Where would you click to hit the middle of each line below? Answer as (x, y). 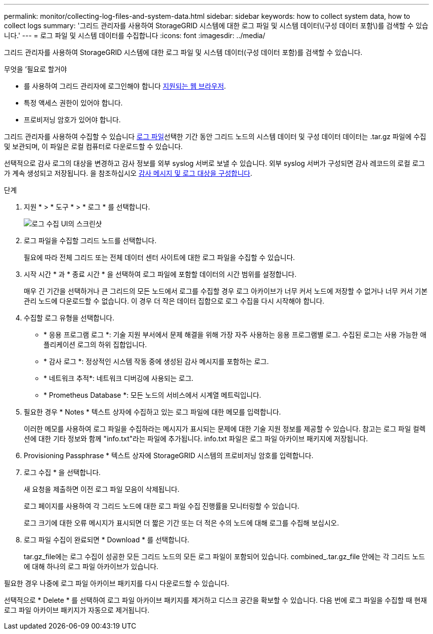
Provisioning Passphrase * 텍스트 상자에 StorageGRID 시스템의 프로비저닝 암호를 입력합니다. (169, 455)
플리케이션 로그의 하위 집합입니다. (95, 344)
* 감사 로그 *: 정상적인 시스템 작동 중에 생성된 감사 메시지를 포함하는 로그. (156, 361)
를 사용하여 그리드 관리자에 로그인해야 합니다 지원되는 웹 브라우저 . (125, 86)
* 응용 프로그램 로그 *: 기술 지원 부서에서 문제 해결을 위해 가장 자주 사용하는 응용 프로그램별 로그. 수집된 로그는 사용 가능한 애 (235, 335)
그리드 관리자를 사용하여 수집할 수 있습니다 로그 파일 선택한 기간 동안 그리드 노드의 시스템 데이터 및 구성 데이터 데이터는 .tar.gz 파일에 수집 (215, 136)
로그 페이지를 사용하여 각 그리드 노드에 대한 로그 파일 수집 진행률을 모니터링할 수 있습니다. (162, 506)
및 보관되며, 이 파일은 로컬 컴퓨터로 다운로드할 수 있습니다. (93, 146)
